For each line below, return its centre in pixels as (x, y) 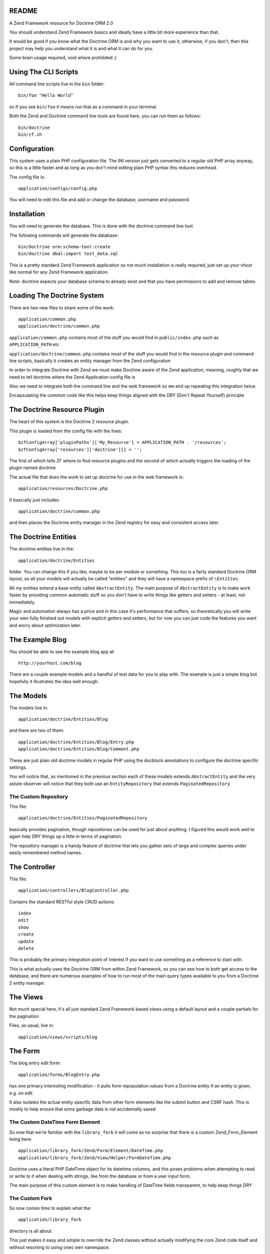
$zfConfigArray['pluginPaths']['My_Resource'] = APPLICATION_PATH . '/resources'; (122, 442)
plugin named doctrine (32, 468)
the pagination (24, 1016)
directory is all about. (31, 1231)
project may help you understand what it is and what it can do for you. (81, 48)
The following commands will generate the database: (64, 235)
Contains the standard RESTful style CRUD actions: (62, 902)
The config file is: (27, 177)
